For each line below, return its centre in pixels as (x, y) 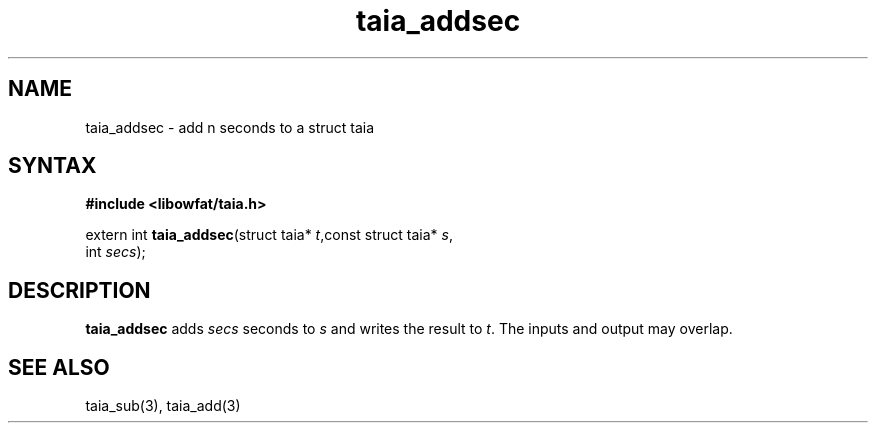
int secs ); (115, 252)
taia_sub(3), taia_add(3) (163, 406)
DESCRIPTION (79, 290)
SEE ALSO (59, 367)
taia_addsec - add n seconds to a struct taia (230, 127)
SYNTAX (52, 166)
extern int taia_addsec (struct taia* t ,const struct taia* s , (269, 235)
